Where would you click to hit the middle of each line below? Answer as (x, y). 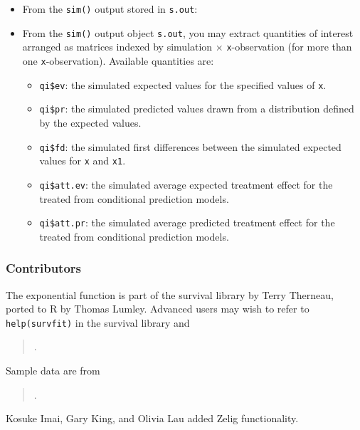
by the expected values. (90, 122)
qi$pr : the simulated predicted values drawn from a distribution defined (197, 109)
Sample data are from (53, 370)
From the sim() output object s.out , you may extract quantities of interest (188, 32)
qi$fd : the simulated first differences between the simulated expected (190, 146)
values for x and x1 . (83, 161)
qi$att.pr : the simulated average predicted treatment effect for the (187, 222)
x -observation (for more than (289, 47)
